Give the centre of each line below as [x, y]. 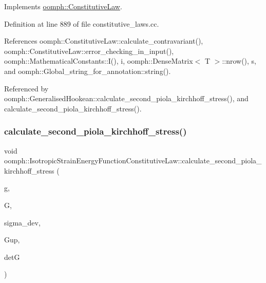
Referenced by [26, 88]
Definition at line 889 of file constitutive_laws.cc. [82, 23]
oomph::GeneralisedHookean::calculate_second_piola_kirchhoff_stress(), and [126, 98]
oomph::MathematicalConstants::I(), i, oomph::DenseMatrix [99, 61]
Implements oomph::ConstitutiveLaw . [63, 6]
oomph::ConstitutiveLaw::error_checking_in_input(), [89, 51]
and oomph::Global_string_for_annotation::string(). [88, 71]
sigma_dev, [22, 222]
